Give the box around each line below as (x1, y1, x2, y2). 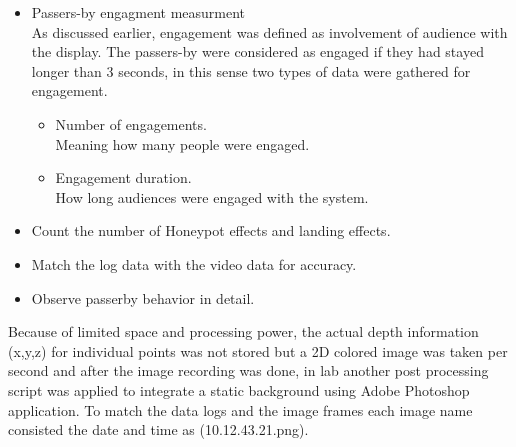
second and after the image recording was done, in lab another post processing (8, 360, 489, 381)
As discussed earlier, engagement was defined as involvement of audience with (31, 21, 508, 42)
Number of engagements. (55, 113, 207, 134)
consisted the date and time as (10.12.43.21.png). (8, 419, 309, 440)
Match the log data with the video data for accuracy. (31, 253, 357, 274)
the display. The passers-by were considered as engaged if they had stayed (31, 41, 484, 62)
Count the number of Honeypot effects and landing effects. (31, 220, 391, 241)
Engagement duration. (55, 167, 192, 188)
